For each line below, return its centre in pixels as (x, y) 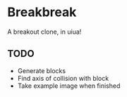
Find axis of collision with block (63, 78)
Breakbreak (42, 12)
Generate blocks (41, 70)
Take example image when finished (69, 86)
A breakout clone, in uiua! (44, 32)
